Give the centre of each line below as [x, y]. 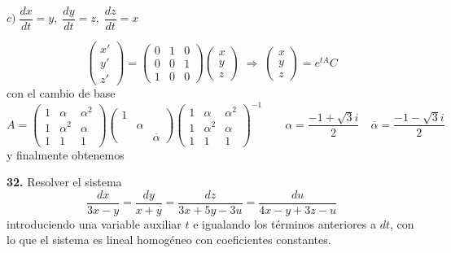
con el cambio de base [61, 93]
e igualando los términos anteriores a [285, 223]
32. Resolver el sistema [64, 182]
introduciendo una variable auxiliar [94, 223]
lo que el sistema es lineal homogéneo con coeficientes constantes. [169, 240]
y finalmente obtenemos [66, 154]
